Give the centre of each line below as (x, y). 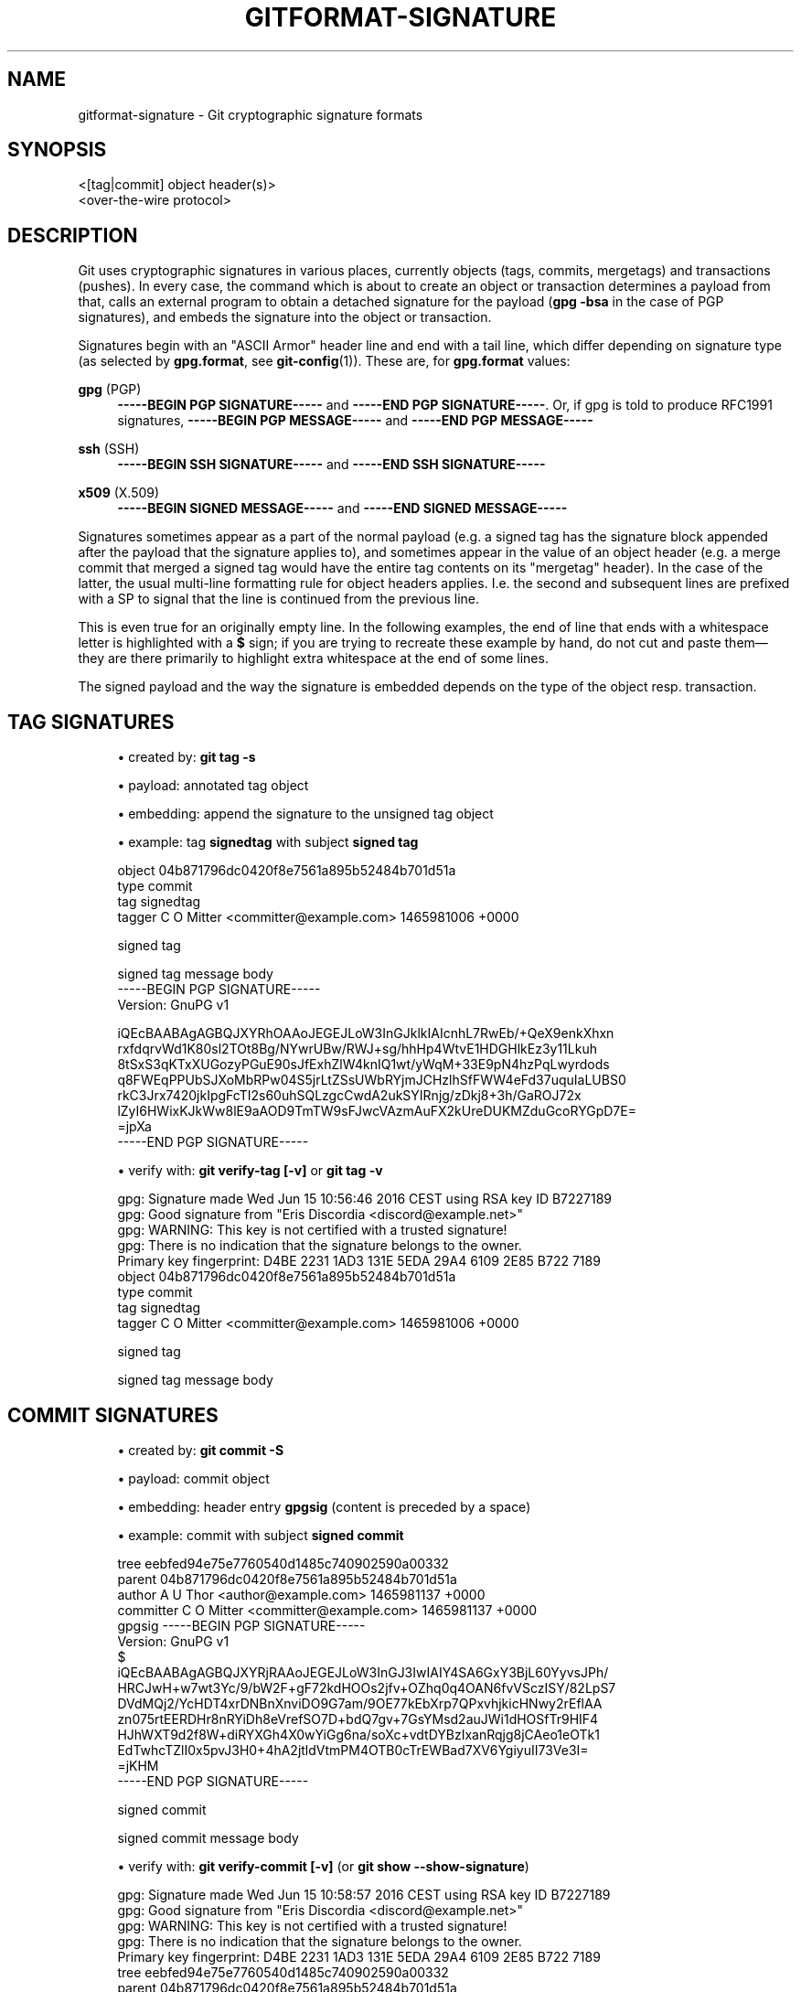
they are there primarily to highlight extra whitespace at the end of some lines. (313, 659)
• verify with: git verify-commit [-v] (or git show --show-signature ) (323, 1866)
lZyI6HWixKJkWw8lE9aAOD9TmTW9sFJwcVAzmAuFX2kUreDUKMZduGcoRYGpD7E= (377, 1111)
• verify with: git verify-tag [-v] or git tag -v (250, 1171)
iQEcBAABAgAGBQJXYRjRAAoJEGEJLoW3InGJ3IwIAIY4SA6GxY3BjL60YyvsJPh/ (363, 1672)
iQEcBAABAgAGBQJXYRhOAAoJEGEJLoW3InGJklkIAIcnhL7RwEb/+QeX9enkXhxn (366, 1033)
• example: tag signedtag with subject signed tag (268, 842)
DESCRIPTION (73, 235)
